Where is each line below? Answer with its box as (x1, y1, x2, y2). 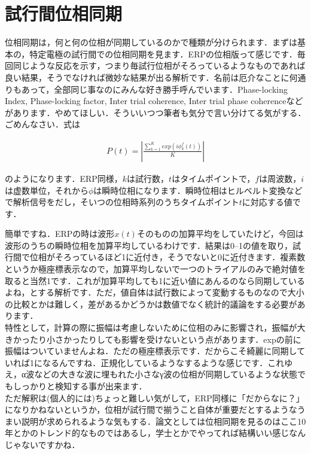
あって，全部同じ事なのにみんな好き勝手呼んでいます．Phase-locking (21, 83, 288, 95)
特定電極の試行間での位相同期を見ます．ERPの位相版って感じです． (29, 47, 297, 60)
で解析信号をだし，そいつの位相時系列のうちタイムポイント (5, 196, 239, 208)
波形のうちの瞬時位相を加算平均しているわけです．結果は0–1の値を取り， (5, 239, 293, 251)
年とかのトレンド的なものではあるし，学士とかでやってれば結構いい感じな (5, 426, 298, 439)
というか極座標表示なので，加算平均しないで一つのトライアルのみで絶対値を (5, 263, 306, 275)
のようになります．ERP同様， (5, 172, 123, 184)
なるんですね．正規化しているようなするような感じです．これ (42, 356, 285, 368)
